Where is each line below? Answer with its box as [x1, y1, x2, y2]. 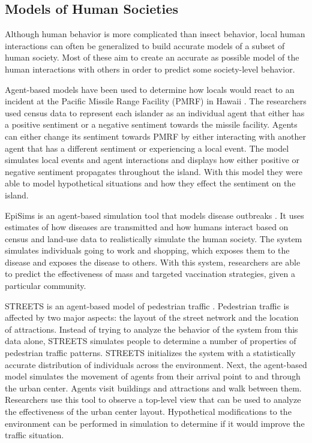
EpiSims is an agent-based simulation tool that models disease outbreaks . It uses [5, 209, 304, 221]
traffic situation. [5, 429, 64, 441]
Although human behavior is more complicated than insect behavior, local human [5, 28, 305, 40]
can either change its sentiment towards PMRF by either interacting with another [5, 129, 306, 142]
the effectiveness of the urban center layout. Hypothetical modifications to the [5, 405, 292, 418]
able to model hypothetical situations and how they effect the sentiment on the [5, 177, 296, 189]
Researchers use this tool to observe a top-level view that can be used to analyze [5, 393, 301, 406]
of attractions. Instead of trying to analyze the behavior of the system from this [5, 323, 298, 335]
